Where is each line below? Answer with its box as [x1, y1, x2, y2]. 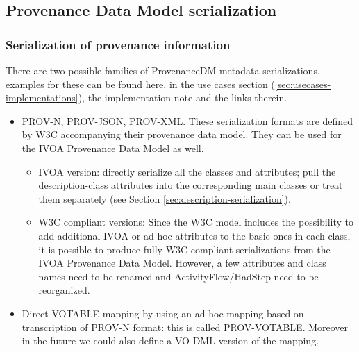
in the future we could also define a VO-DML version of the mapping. [22, 333, 319, 348]
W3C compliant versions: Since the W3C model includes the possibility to [38, 215, 354, 229]
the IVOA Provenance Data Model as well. [22, 140, 204, 155]
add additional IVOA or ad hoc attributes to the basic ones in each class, [38, 228, 351, 242]
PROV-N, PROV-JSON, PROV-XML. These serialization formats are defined [22, 113, 353, 128]
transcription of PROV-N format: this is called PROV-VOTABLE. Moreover [22, 319, 349, 334]
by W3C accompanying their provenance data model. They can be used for [22, 127, 342, 142]
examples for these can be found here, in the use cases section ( [6, 76, 275, 91]
